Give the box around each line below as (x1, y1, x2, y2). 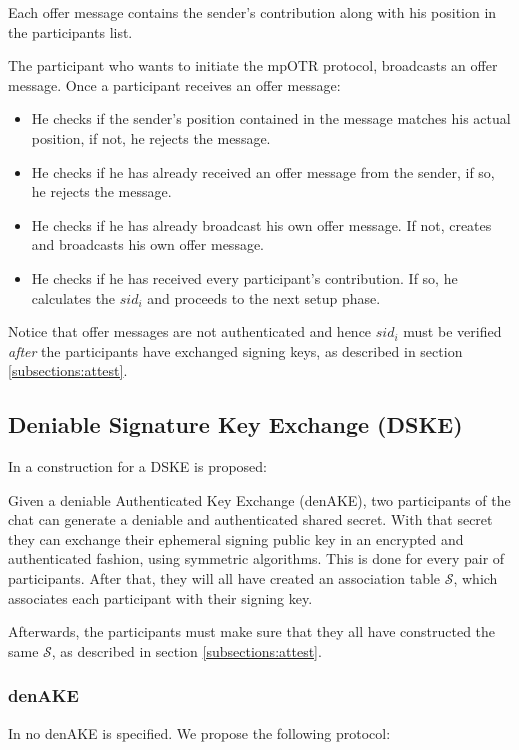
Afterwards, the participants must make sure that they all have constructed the (8, 621, 496, 642)
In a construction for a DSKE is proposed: (8, 456, 267, 477)
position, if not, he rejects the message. (31, 127, 271, 148)
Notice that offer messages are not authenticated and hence (8, 321, 372, 342)
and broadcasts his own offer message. (31, 234, 264, 255)
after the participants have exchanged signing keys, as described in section (8, 340, 463, 361)
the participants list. (8, 21, 133, 42)
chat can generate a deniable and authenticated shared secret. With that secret (8, 509, 493, 530)
